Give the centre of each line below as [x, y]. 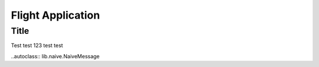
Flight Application [56, 15]
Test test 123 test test [37, 45]
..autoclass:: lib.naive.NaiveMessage [55, 56]
